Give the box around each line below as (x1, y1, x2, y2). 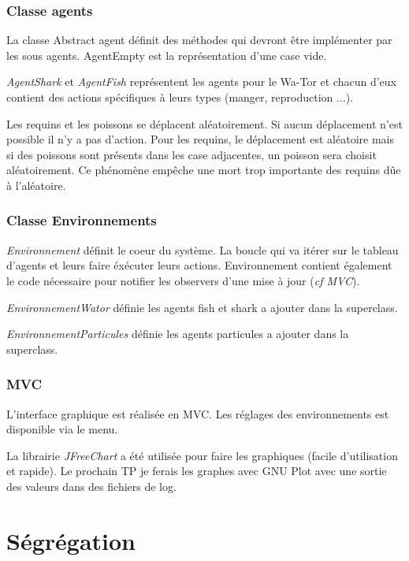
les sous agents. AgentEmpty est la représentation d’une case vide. (6, 46, 327, 63)
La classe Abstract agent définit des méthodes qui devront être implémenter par (6, 32, 392, 48)
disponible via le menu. (6, 421, 118, 437)
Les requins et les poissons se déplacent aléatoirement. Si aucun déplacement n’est (6, 115, 403, 132)
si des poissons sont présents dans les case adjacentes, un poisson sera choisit (6, 146, 377, 162)
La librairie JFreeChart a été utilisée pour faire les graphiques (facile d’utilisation (6, 447, 398, 463)
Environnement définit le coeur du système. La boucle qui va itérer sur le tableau (6, 241, 399, 258)
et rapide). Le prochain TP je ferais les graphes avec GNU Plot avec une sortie (6, 463, 387, 479)
